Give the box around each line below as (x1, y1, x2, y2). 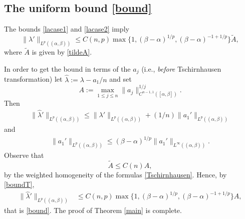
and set (109, 74, 132, 84)
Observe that (4, 149, 44, 160)
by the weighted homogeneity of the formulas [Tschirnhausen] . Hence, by (4, 169, 227, 179)
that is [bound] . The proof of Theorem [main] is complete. (4, 205, 182, 215)
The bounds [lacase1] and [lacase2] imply (4, 24, 129, 34)
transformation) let (4, 74, 63, 84)
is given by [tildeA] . (32, 47, 92, 57)
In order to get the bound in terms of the (4, 63, 131, 74)
